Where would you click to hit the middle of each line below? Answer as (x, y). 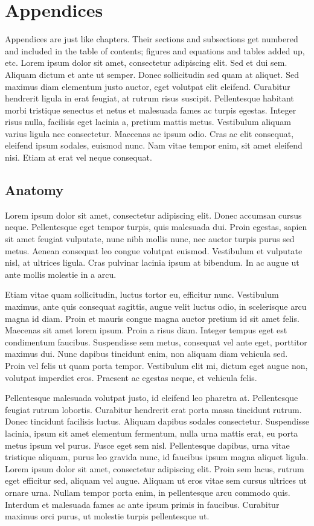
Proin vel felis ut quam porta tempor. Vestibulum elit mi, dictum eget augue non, (156, 365)
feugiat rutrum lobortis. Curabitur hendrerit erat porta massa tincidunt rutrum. (153, 409)
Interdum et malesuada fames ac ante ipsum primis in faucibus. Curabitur (142, 504)
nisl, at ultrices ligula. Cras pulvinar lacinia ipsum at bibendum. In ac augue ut (152, 262)
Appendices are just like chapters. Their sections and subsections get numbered (152, 39)
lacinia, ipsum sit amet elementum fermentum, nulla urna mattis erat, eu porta (152, 433)
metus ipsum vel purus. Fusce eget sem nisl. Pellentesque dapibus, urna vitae (147, 445)
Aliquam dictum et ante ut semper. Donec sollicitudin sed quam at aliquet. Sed (152, 74)
